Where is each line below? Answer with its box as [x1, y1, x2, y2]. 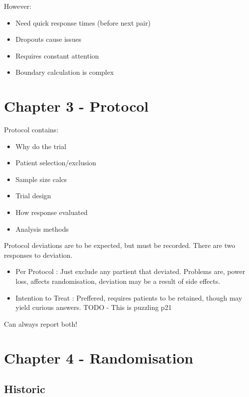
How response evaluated [15, 207, 88, 217]
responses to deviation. [4, 249, 73, 260]
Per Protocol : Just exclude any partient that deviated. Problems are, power [15, 266, 245, 276]
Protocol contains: [4, 124, 58, 135]
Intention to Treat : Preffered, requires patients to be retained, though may [15, 292, 242, 303]
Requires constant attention [15, 50, 99, 61]
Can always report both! [4, 318, 78, 329]
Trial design [15, 190, 51, 201]
